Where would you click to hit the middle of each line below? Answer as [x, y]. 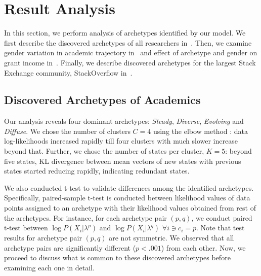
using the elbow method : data [201, 131]
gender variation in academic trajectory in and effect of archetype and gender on [131, 53]
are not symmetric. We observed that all [171, 238]
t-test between [26, 228]
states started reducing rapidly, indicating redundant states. [97, 171]
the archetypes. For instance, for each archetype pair [85, 217]
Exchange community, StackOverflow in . [68, 72]
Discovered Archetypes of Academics [102, 100]
